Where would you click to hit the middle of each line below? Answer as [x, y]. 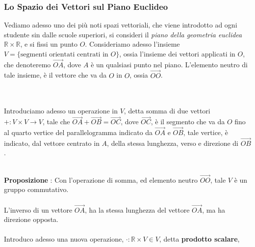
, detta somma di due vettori [167, 111]
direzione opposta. [31, 219]
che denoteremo [27, 64]
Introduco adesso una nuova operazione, [64, 238]
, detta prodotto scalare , [199, 238]
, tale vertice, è [205, 132]
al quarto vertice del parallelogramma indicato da [78, 132]
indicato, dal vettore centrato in [52, 143]
